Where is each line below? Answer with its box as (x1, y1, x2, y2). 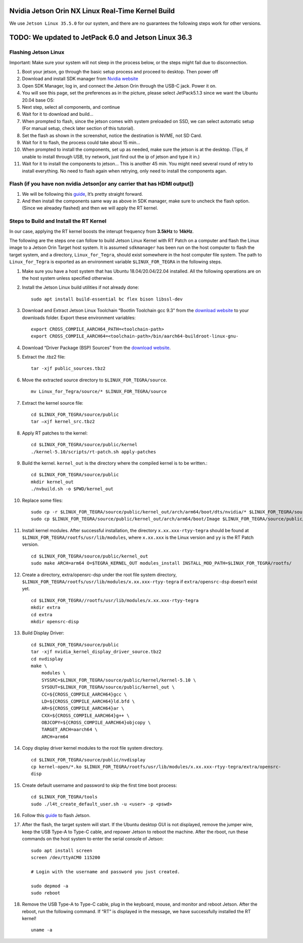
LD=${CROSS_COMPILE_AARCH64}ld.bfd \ (41, 698, 135, 704)
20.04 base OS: (22, 97, 55, 103)
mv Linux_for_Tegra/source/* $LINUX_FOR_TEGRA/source (31, 389, 167, 395)
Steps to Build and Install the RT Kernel (9, 218, 107, 225)
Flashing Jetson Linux (9, 49, 65, 56)
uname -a (31, 927, 53, 933)
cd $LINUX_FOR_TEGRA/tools (31, 794, 98, 800)
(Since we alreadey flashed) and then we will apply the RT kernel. (22, 205, 159, 211)
